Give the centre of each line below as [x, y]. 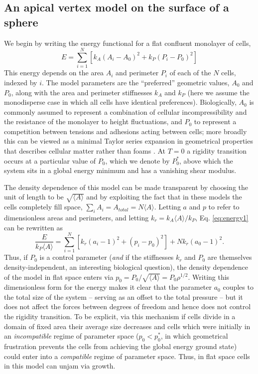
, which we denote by [137, 160]
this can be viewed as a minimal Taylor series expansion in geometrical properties [129, 141]
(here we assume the [218, 92]
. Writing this [209, 277]
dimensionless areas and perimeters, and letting [76, 217]
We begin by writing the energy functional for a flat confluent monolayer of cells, [128, 43]
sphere [21, 22]
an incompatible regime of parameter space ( [71, 336]
